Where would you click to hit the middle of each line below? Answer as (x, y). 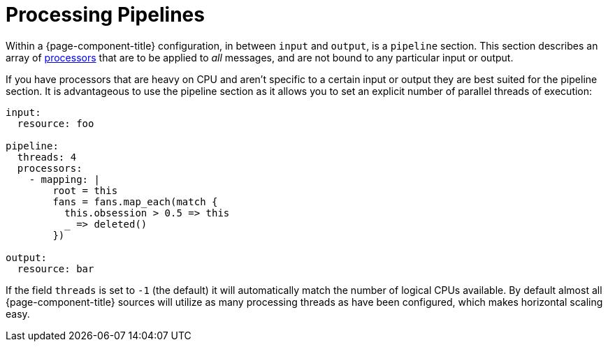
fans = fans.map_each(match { (135, 201)
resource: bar (56, 268)
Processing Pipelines (105, 15)
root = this (85, 190)
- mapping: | (64, 179)
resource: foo (56, 123)
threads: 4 (47, 157)
